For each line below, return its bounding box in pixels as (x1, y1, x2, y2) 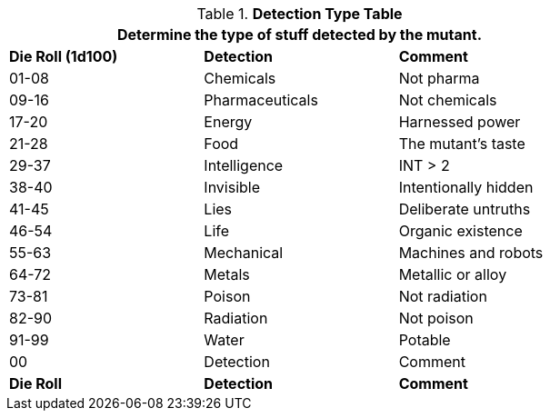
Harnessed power (398, 113, 521, 131)
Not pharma (398, 69, 480, 87)
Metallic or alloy (398, 265, 507, 284)
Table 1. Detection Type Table (196, 5, 403, 23)
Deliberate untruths (398, 200, 531, 218)
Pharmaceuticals (204, 91, 318, 109)
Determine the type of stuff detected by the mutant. (117, 25, 482, 44)
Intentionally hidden (398, 178, 534, 196)
